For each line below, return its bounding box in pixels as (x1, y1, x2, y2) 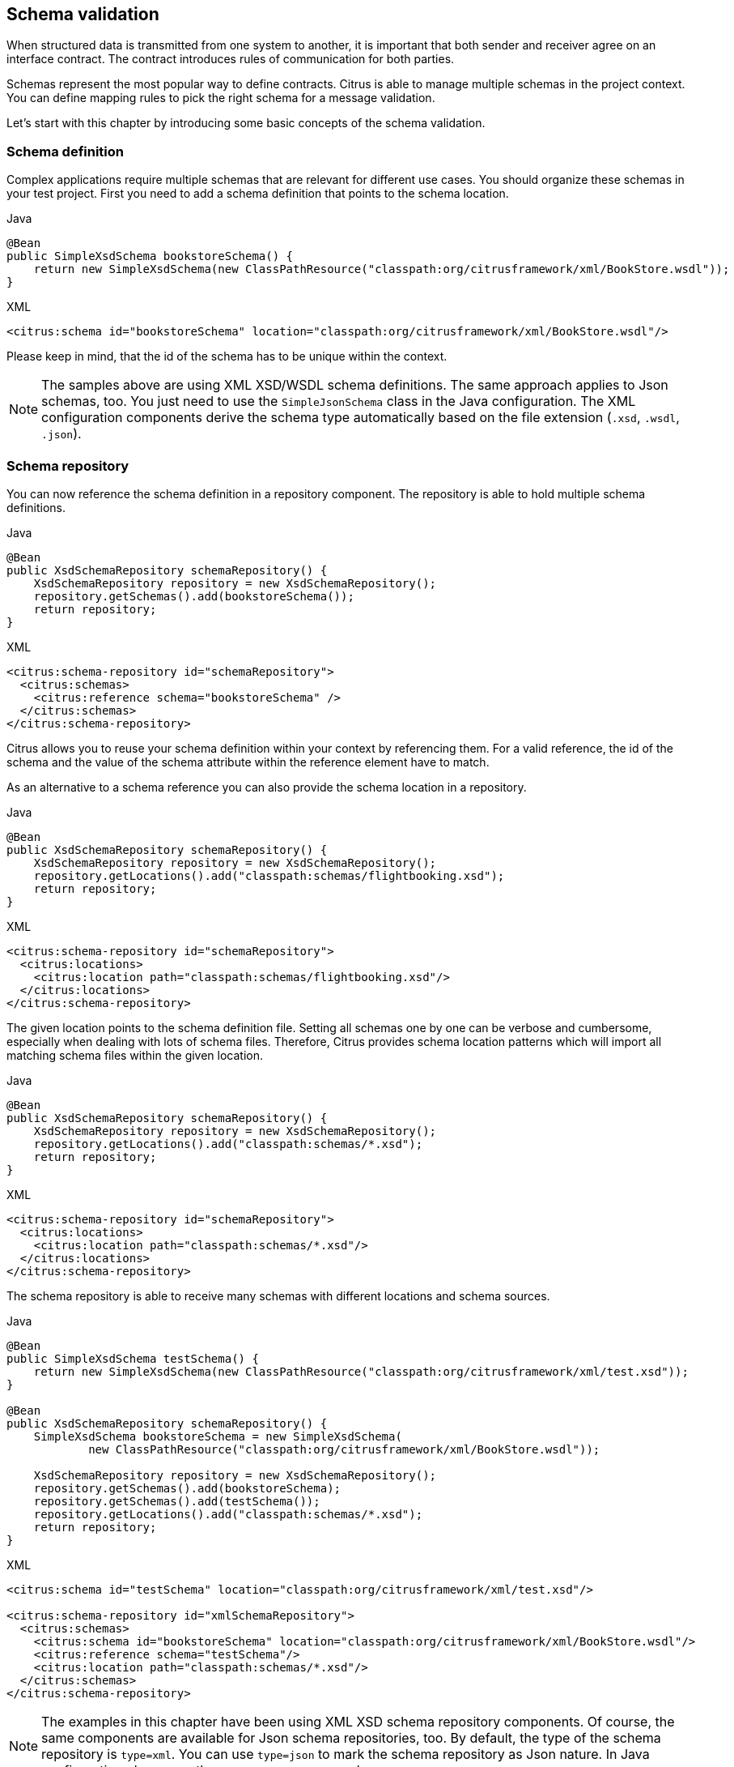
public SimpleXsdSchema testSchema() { (6, 1351, 259, 1365)
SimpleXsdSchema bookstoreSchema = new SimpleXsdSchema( (33, 1429, 402, 1443)
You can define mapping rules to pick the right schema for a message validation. (6, 91, 435, 105)
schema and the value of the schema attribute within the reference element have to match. (6, 754, 490, 769)
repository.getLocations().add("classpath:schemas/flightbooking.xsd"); (33, 869, 505, 882)
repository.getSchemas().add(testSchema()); (33, 1494, 320, 1508)
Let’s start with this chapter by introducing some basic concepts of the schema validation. (6, 116, 486, 130)
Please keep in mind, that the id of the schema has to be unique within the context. (6, 349, 448, 364)
